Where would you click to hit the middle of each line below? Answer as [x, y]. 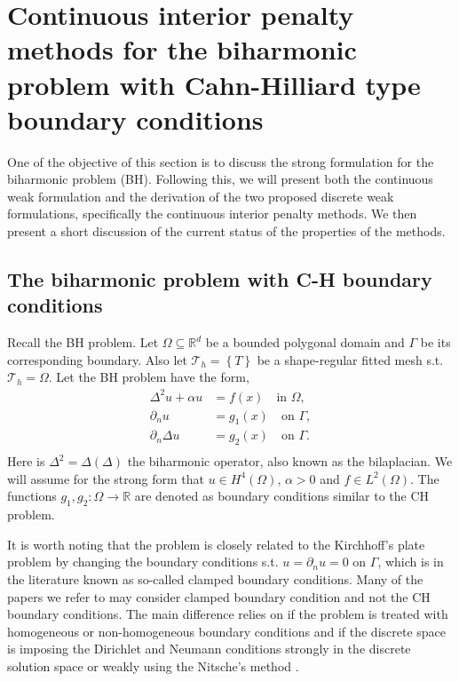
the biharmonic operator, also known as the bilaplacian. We [290, 461]
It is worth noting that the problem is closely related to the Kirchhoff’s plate [216, 544]
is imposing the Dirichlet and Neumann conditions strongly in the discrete [209, 649]
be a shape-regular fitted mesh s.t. [350, 359]
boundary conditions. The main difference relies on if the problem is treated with [228, 614]
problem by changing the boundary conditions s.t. [143, 562]
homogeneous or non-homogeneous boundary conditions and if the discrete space [227, 631]
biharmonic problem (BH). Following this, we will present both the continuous [220, 179]
